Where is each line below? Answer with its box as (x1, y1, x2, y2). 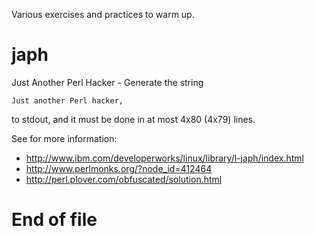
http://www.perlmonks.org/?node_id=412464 (25, 162, 213, 174)
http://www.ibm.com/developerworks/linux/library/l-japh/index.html (25, 152, 304, 164)
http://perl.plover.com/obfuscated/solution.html (25, 173, 223, 185)
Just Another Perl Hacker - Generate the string (11, 76, 204, 88)
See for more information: (11, 132, 118, 144)
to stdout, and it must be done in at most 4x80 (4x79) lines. (11, 113, 256, 125)
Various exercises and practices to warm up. (11, 9, 195, 20)
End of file (11, 209, 98, 231)
